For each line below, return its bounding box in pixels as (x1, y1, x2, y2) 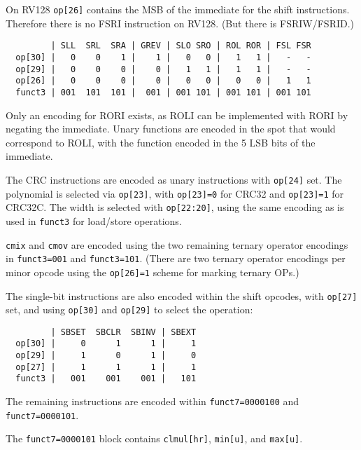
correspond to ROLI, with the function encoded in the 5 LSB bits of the (6, 135, 316, 149)
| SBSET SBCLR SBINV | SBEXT (50, 327, 197, 337)
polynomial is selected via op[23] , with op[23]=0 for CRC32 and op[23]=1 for (6, 186, 344, 200)
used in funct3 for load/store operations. (6, 213, 182, 228)
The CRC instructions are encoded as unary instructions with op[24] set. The (6, 172, 342, 186)
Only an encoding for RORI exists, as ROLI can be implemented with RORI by (6, 107, 348, 122)
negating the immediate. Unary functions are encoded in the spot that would (6, 121, 336, 136)
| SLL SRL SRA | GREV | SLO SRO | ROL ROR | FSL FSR (50, 41, 311, 51)
